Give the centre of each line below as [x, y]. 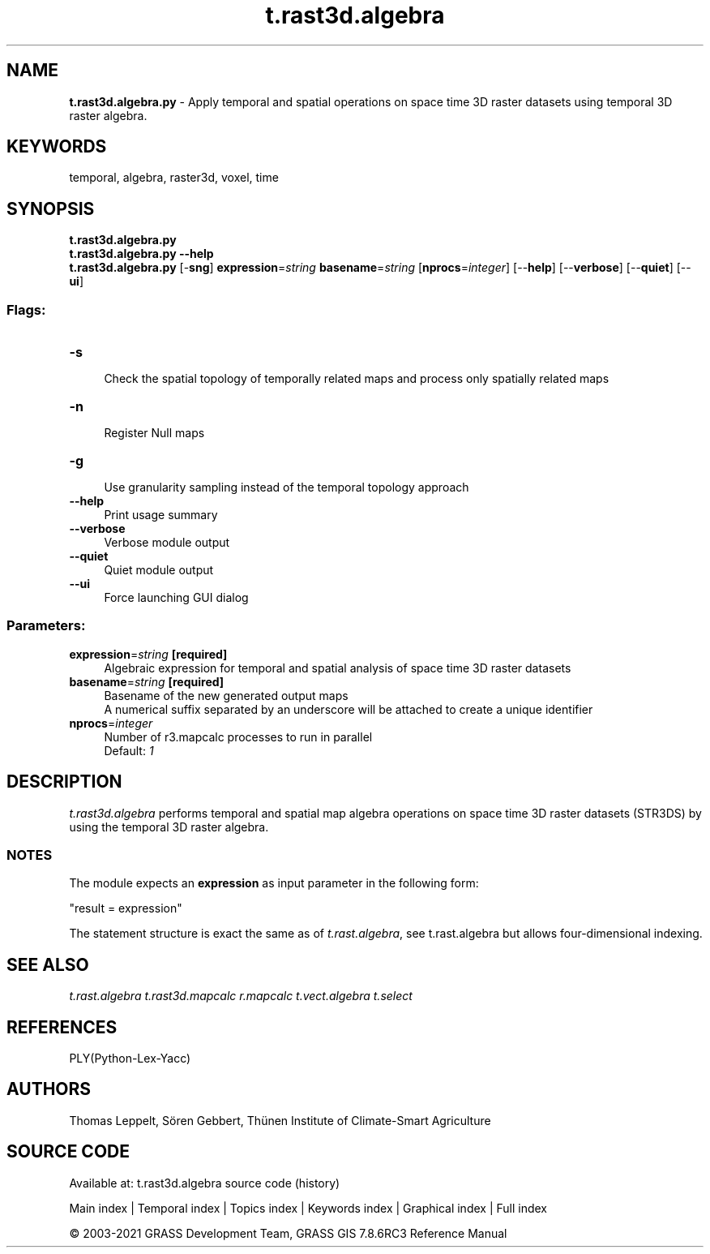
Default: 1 [129, 750]
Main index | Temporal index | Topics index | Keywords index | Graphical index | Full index [308, 1208]
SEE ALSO [48, 964]
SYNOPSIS [51, 208]
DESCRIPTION [64, 782]
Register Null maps [154, 433]
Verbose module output [167, 543]
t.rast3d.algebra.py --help [141, 254]
